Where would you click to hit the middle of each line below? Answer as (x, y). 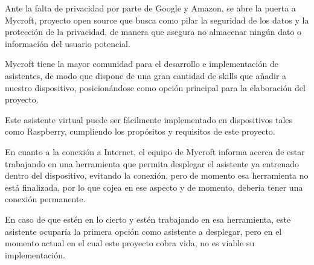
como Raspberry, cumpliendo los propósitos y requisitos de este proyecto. (140, 131)
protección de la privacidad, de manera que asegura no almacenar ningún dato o (153, 32)
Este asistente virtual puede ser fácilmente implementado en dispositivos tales (149, 119)
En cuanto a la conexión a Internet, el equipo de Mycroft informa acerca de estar (155, 151)
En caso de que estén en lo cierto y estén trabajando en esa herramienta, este (148, 219)
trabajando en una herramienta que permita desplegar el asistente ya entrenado (152, 163)
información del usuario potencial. (68, 43)
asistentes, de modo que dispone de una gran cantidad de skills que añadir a (146, 75)
